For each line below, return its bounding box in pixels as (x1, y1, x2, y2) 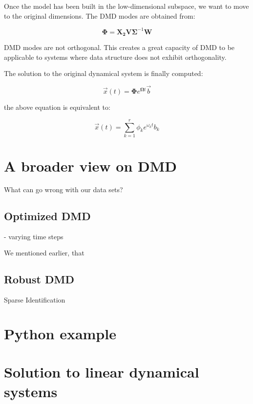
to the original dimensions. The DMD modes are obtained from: (4, 10, 195, 21)
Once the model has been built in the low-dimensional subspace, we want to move (4, 1, 249, 11)
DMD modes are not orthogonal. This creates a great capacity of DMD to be (4, 42, 235, 52)
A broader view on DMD (4, 156, 177, 176)
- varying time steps (4, 231, 63, 241)
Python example (4, 323, 116, 343)
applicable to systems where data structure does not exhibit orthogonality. (4, 51, 227, 62)
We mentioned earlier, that (4, 248, 84, 258)
